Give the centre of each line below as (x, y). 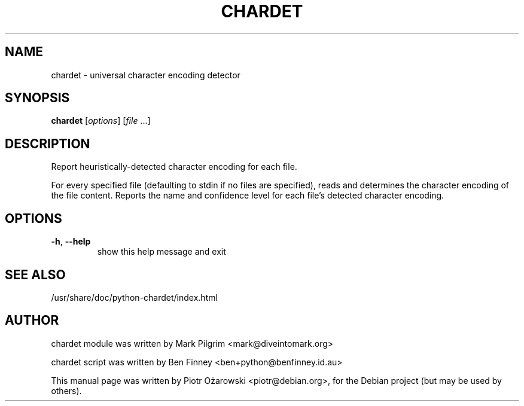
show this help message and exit (162, 252)
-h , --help (71, 242)
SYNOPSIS (37, 98)
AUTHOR (32, 320)
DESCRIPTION (48, 144)
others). (66, 390)
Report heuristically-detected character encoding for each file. (174, 167)
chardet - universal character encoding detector (146, 75)
